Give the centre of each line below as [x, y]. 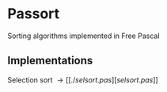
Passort [34, 14]
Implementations [50, 61]
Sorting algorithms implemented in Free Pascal [83, 36]
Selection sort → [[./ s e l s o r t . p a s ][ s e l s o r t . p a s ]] [83, 79]
